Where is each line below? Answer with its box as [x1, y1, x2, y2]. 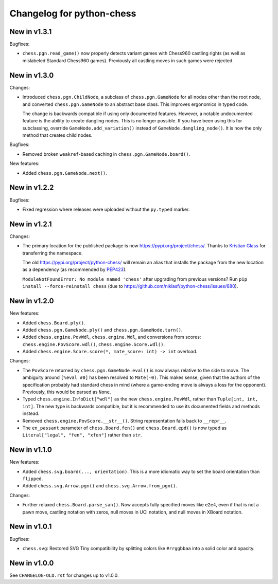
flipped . [22, 476, 43, 482]
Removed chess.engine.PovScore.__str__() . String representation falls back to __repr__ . [22, 417, 227, 424]
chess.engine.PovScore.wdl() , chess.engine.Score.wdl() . [22, 341, 165, 347]
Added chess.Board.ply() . [22, 319, 85, 326]
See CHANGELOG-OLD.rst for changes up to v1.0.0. [9, 572, 119, 578]
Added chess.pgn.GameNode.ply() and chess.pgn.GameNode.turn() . [22, 326, 183, 333]
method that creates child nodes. [22, 132, 93, 138]
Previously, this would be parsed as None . [22, 389, 111, 395]
